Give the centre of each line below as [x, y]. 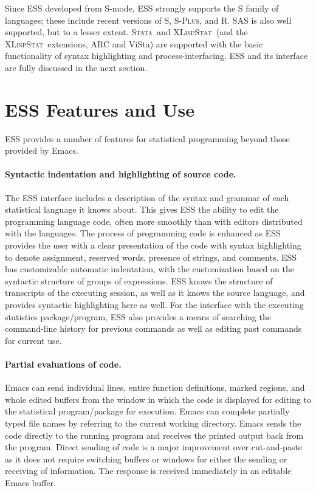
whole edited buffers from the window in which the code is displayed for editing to [158, 399]
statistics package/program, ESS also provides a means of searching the [138, 316]
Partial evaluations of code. [63, 364]
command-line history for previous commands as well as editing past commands [153, 328]
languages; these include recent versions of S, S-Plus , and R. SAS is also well [148, 20]
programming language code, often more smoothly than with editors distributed [154, 221]
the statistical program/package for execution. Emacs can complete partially [147, 411]
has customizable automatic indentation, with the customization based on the [149, 269]
